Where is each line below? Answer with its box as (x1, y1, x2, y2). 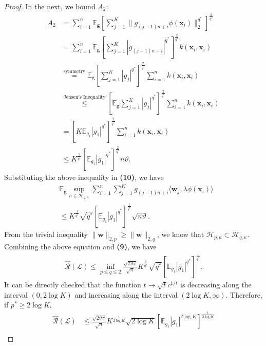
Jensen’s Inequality (63, 94, 106, 100)
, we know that (157, 229, 204, 240)
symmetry (63, 69, 86, 75)
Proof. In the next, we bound (4, 1, 96, 11)
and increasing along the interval (74, 289, 178, 300)
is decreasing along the (180, 279, 252, 289)
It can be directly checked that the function (4, 279, 141, 289)
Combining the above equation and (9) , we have (4, 241, 157, 251)
